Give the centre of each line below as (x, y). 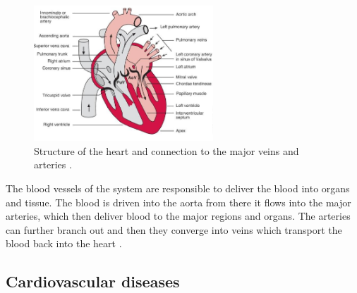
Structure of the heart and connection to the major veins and (167, 150)
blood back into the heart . (64, 243)
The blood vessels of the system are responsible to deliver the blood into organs (178, 188)
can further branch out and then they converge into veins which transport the (174, 229)
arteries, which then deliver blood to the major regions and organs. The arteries (178, 216)
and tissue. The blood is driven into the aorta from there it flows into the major (178, 202)
